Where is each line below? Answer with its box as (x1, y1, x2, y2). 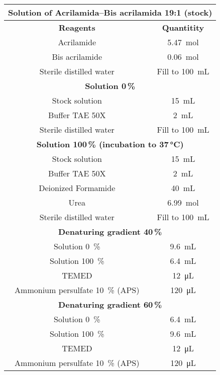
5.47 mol (167, 36, 199, 48)
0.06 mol (167, 51, 199, 62)
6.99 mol (167, 197, 199, 208)
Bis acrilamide (52, 51, 102, 62)
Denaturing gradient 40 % (58, 226, 162, 237)
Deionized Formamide (39, 182, 116, 194)
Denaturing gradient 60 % (58, 299, 162, 310)
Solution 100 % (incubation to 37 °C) (36, 138, 184, 150)
